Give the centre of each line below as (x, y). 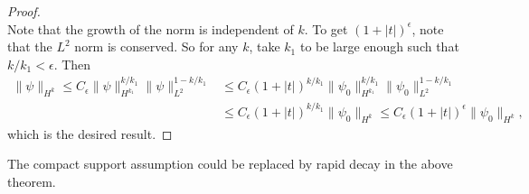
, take (264, 46)
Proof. (24, 11)
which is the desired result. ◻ (90, 133)
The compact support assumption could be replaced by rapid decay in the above (230, 164)
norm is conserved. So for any (156, 46)
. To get (326, 28)
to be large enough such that (379, 46)
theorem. (32, 181)
